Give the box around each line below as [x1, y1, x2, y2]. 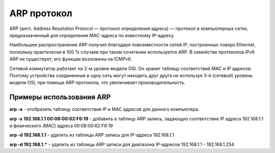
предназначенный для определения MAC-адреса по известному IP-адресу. [9, 32, 175, 38]
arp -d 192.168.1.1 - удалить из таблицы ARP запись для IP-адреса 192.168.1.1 [9, 132, 174, 138]
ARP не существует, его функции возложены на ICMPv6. [9, 56, 132, 62]
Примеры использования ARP [9, 93, 111, 102]
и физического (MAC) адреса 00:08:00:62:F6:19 [9, 123, 113, 129]
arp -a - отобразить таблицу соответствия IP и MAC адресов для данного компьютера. [9, 106, 200, 112]
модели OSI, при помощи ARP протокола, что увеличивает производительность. [9, 79, 185, 86]
